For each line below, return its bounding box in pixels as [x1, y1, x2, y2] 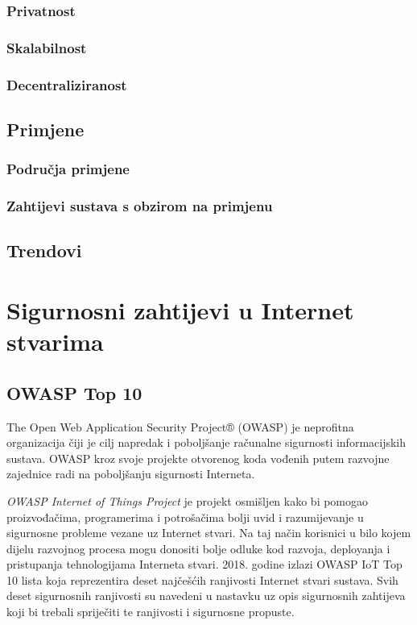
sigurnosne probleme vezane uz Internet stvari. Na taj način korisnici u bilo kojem [6, 524, 411, 541]
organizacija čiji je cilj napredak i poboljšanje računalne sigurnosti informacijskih [6, 434, 407, 451]
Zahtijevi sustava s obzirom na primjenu [6, 196, 273, 216]
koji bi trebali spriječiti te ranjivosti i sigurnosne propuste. [6, 603, 295, 620]
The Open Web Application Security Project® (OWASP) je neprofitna [6, 418, 354, 435]
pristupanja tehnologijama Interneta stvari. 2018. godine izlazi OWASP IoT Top [6, 556, 403, 573]
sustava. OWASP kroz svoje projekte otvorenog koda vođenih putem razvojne [6, 449, 390, 466]
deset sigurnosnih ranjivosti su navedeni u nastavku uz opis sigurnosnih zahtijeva [6, 587, 406, 604]
